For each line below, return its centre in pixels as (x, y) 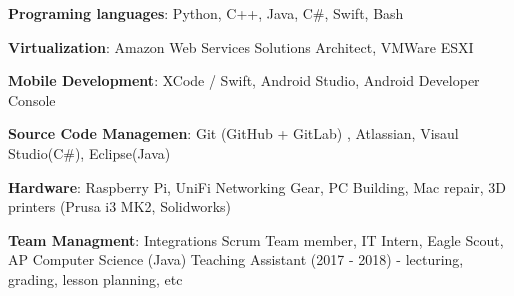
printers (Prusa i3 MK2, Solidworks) (120, 206)
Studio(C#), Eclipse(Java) (89, 152)
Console (32, 99)
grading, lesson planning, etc (95, 278)
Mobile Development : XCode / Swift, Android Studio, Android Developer (244, 80)
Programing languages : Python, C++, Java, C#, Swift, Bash (206, 13)
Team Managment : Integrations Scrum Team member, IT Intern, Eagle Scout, (256, 239)
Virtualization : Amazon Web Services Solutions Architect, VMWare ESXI (241, 46)
